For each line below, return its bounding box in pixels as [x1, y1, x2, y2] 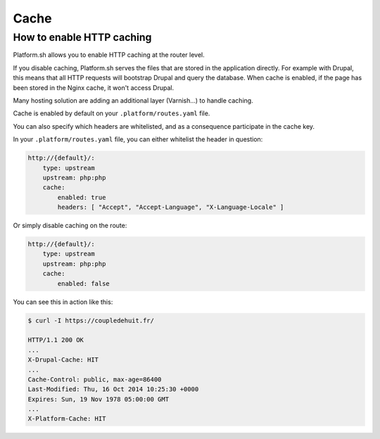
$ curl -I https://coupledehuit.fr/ [27, 317, 155, 324]
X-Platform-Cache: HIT [27, 415, 106, 423]
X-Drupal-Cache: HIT [27, 356, 99, 364]
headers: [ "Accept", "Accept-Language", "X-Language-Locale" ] [57, 203, 284, 211]
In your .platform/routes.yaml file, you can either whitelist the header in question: [13, 135, 263, 144]
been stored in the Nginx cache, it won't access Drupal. [13, 83, 175, 91]
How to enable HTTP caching [13, 31, 152, 44]
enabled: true [57, 193, 106, 201]
